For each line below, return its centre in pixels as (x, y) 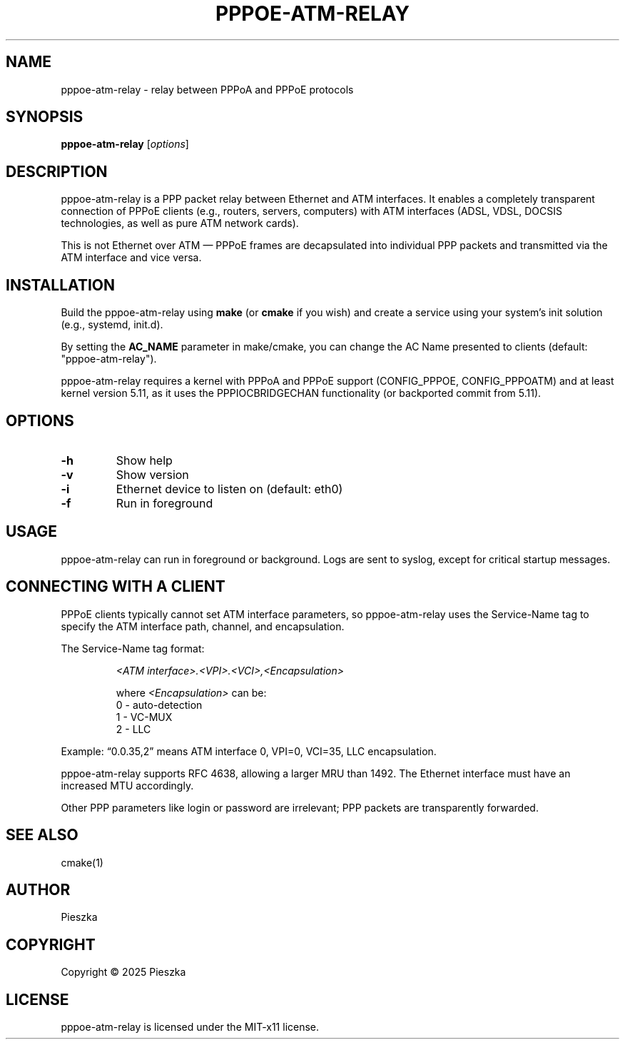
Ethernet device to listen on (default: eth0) (229, 489)
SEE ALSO (42, 835)
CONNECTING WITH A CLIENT (116, 587)
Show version (152, 474)
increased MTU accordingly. (127, 785)
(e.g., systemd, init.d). (112, 325)
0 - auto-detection (159, 705)
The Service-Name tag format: (133, 648)
